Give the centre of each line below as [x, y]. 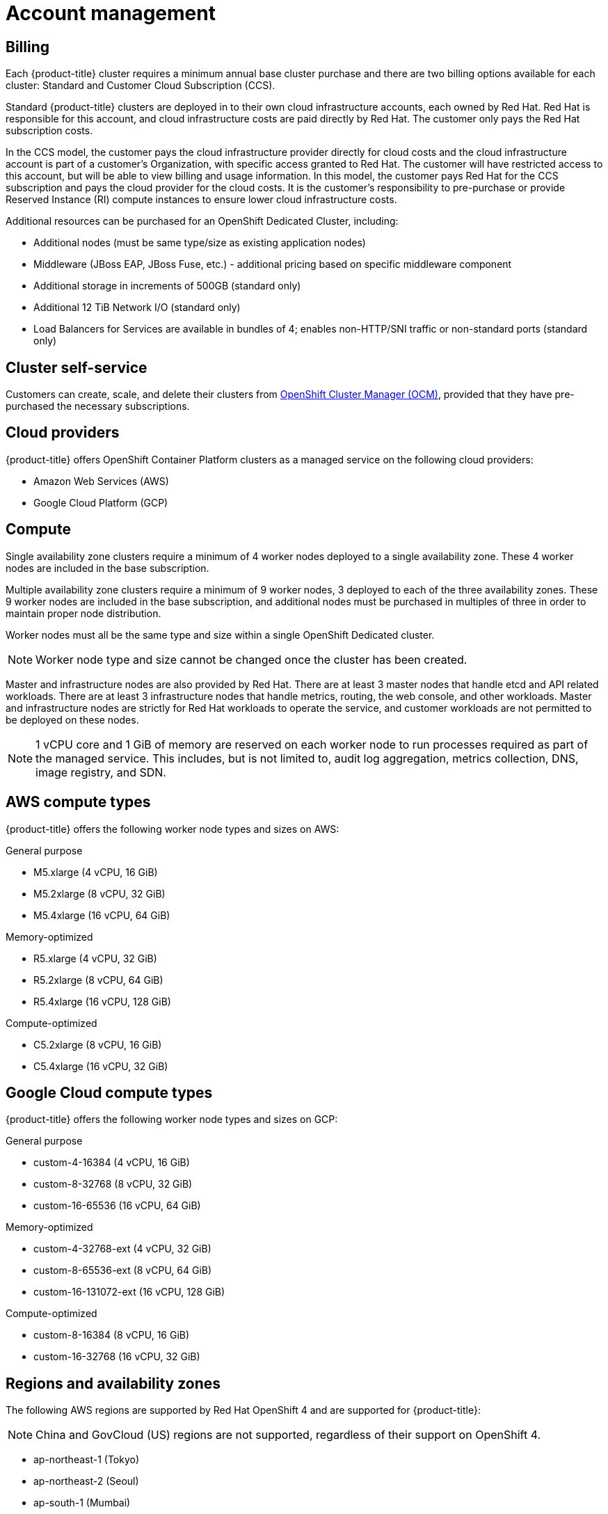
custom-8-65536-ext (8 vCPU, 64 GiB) [123, 1270]
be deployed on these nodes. [72, 719]
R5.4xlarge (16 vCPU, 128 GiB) [102, 1001]
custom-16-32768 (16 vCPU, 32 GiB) [117, 1357]
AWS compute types [78, 802]
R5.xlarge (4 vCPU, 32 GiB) [95, 958]
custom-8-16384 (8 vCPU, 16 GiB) [112, 1335]
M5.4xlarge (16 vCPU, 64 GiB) [102, 915]
